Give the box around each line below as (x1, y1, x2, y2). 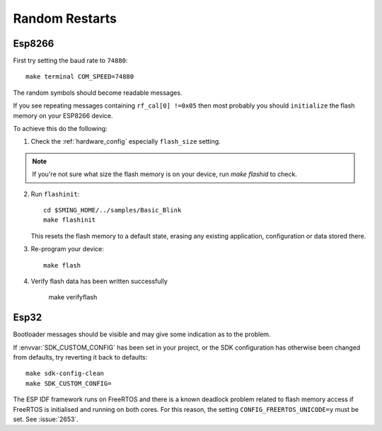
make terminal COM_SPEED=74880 (25, 73, 134, 81)
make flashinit (43, 216, 96, 224)
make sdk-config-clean (25, 369, 105, 378)
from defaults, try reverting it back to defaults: (13, 353, 148, 361)
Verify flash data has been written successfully (30, 277, 168, 285)
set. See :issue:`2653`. (13, 415, 79, 423)
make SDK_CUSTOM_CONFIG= (25, 379, 112, 387)
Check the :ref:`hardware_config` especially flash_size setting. (30, 137, 221, 146)
